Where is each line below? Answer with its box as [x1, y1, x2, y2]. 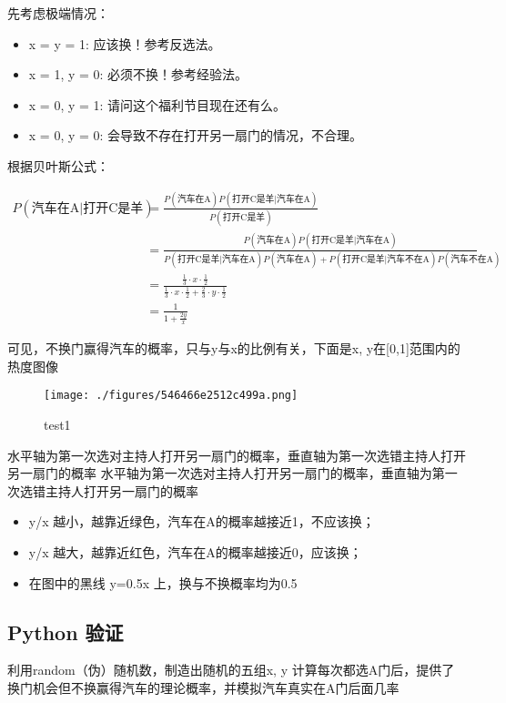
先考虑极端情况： [7, 4, 109, 22]
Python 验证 [7, 617, 124, 646]
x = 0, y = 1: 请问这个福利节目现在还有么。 [28, 95, 287, 114]
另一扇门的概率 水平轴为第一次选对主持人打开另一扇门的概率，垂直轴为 [7, 464, 432, 483]
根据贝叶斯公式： [7, 156, 109, 175]
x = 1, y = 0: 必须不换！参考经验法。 [28, 65, 248, 84]
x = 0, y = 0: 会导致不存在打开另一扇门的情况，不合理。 [28, 126, 363, 145]
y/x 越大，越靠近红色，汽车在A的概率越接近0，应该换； [28, 543, 362, 562]
